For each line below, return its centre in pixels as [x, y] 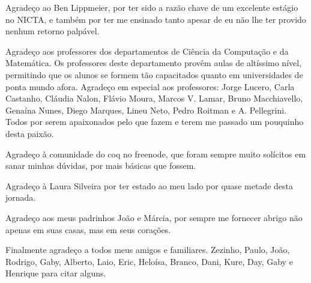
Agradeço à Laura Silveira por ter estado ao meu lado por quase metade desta [149, 185]
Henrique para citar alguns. [56, 273]
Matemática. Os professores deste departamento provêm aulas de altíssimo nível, [154, 63]
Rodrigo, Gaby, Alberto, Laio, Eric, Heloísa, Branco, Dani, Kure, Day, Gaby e [149, 261]
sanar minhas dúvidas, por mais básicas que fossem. [101, 166]
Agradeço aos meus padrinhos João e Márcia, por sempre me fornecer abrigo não [154, 217]
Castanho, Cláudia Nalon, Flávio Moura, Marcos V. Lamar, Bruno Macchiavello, [154, 98]
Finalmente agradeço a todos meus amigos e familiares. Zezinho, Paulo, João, [148, 250]
